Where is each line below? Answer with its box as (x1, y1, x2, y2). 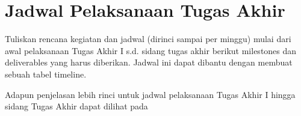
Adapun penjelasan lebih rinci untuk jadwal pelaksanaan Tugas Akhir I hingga (5, 88, 296, 100)
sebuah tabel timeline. (5, 67, 87, 80)
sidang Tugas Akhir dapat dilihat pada (5, 100, 148, 112)
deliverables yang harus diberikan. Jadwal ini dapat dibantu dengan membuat (5, 56, 293, 69)
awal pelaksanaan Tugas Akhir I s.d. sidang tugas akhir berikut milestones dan (5, 44, 297, 56)
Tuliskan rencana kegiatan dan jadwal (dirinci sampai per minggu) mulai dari (5, 32, 291, 45)
